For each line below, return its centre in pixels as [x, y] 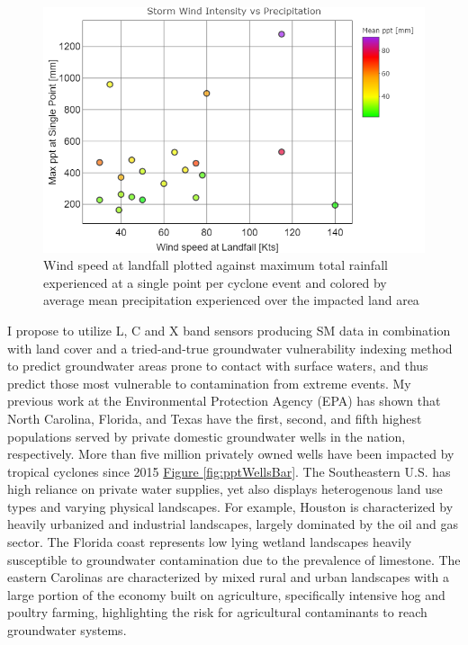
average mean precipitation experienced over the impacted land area [231, 300]
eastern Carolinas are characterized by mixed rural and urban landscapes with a [229, 577]
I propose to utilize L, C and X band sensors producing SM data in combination [229, 330]
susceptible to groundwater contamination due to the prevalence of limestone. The [234, 559]
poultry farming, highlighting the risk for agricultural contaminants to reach [217, 612]
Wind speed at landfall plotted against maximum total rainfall [216, 265]
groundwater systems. [67, 630]
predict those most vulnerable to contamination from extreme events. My [209, 383]
